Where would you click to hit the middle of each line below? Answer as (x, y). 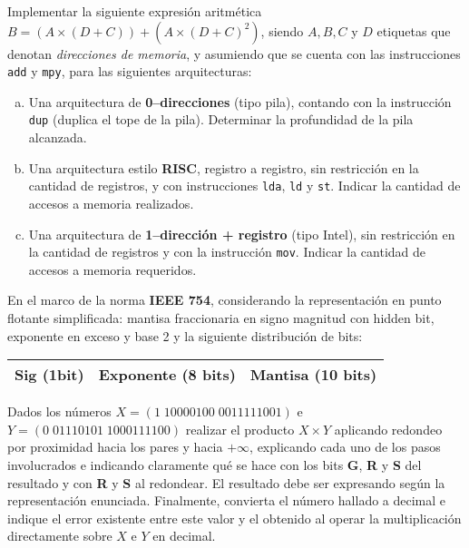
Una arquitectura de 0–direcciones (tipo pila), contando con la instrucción (240, 101)
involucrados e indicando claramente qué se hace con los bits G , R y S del (215, 464)
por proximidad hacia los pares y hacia (115, 447)
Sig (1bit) (49, 375)
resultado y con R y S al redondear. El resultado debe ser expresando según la (226, 482)
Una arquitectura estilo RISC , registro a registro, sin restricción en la (224, 167)
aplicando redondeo (388, 429)
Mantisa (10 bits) (313, 375)
